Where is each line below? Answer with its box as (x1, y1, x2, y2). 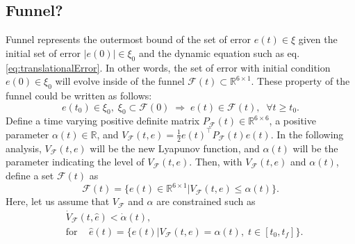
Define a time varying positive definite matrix (6, 113, 200, 128)
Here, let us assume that (6, 194, 110, 209)
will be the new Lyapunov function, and (90, 140, 260, 155)
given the (298, 32, 338, 47)
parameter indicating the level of (6, 154, 145, 169)
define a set (6, 168, 54, 182)
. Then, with (189, 154, 242, 169)
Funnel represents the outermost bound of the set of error (6, 32, 251, 47)
